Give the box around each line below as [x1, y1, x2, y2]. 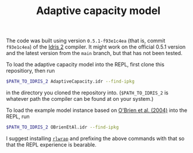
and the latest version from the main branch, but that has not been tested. [6, 50, 182, 57]
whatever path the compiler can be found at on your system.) [6, 96, 154, 103]
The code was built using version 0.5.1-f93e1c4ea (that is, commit [6, 37, 166, 45]
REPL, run [6, 113, 30, 120]
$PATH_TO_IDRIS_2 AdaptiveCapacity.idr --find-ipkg [6, 79, 135, 84]
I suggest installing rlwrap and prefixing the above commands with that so [6, 135, 185, 142]
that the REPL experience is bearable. [6, 141, 96, 148]
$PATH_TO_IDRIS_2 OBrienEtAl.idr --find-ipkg [6, 124, 119, 130]
